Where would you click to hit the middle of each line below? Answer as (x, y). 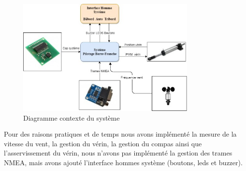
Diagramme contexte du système (72, 117)
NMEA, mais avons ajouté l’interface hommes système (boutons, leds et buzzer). (123, 162)
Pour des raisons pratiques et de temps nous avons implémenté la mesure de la (120, 134)
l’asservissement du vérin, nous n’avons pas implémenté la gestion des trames (118, 153)
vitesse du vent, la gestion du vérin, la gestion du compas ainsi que (103, 143)
